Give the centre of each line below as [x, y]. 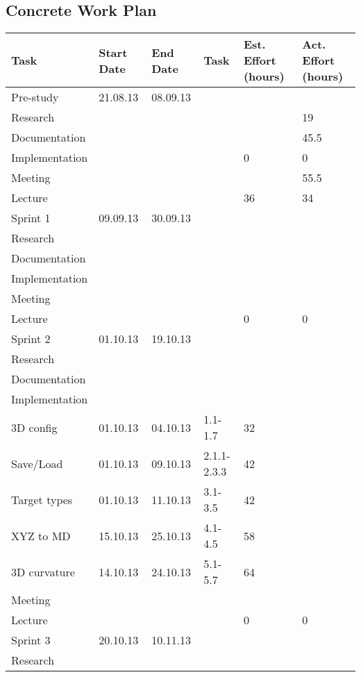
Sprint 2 [31, 339]
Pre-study [35, 97]
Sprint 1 [31, 218]
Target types [42, 499]
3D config [34, 427]
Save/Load [37, 463]
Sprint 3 [31, 640]
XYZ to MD [41, 535]
